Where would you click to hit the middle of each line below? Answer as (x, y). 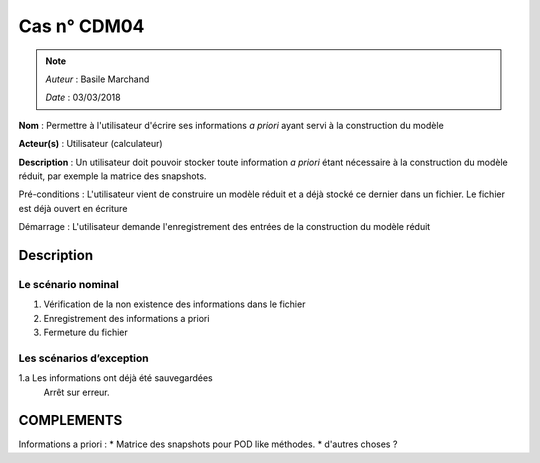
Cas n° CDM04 (81, 26)
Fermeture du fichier (86, 332)
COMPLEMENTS (70, 420)
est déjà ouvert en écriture (73, 208)
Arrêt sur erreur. (76, 392)
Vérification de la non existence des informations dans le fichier (174, 304)
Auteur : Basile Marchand (97, 79)
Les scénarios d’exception (83, 358)
